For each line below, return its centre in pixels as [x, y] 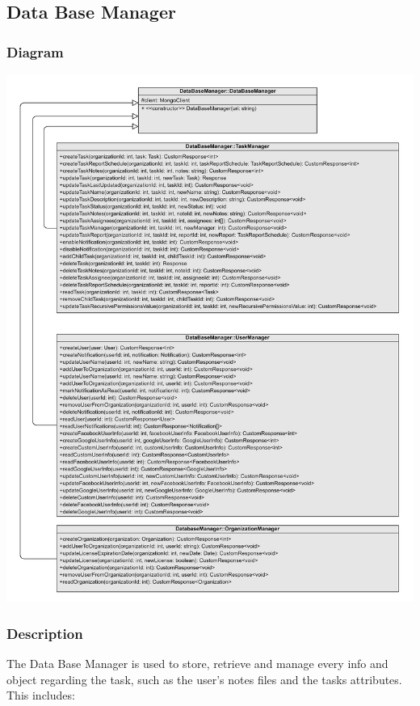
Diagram [35, 51]
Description [45, 633]
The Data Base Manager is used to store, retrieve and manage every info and [197, 664]
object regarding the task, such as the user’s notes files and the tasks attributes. [204, 679]
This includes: [41, 695]
